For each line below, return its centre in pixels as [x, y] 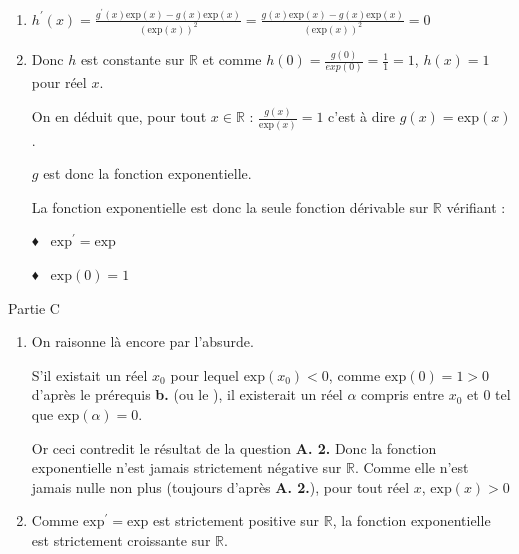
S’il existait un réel [89, 374]
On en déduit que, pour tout [119, 116]
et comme [232, 59]
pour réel [59, 82]
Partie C [34, 307]
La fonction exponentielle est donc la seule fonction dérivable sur [230, 206]
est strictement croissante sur [121, 539]
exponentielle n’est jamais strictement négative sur [186, 467]
